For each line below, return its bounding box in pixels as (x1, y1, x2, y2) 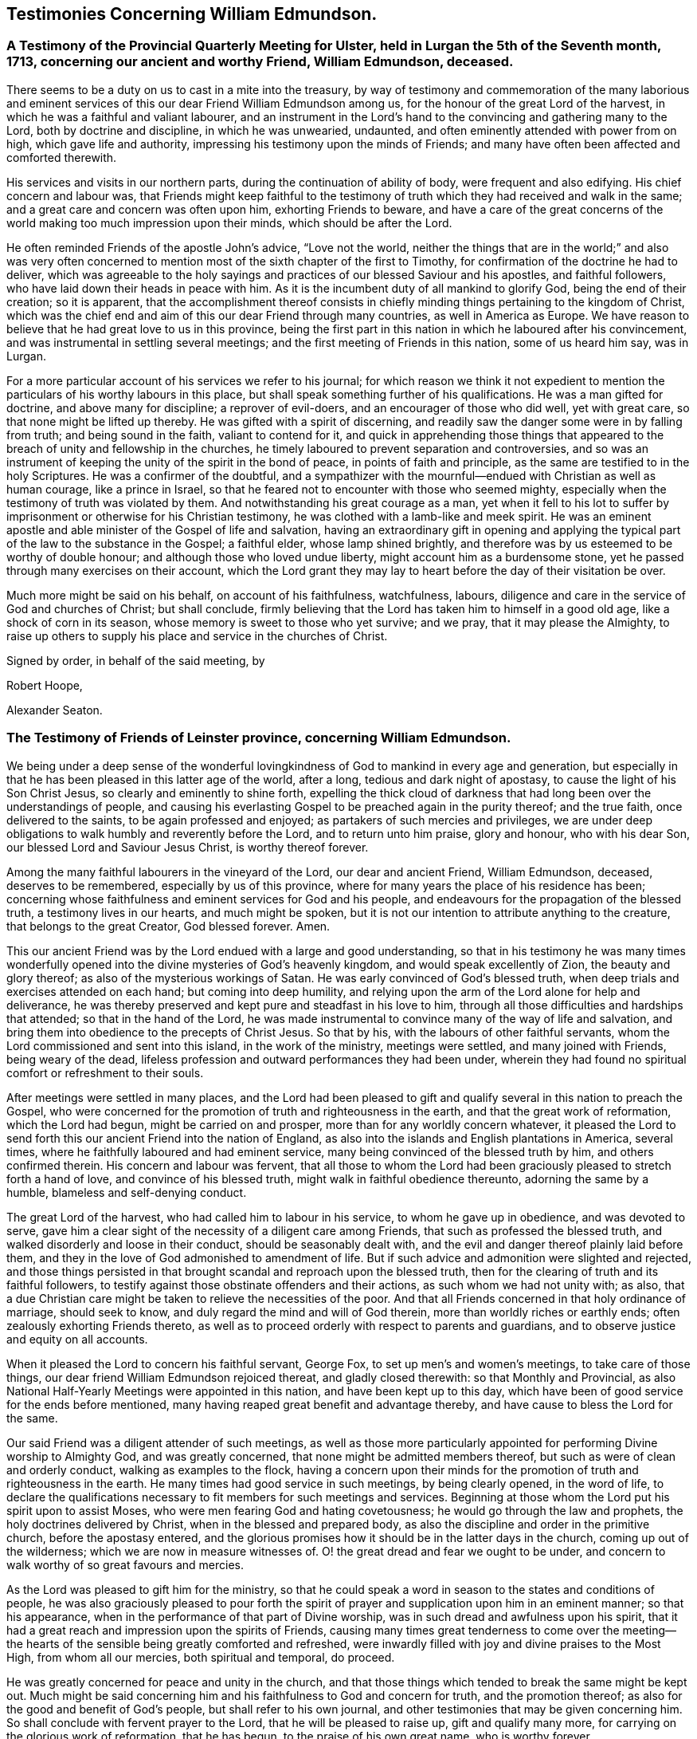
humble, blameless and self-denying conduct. (6, 1185, 247, 1199)
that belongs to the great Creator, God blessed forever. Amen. (6, 919, 331, 933)
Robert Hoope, (6, 678, 83, 692)
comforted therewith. (6, 150, 117, 164)
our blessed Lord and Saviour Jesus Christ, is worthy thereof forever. (6, 840, 369, 854)
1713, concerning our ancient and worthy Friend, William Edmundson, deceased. (6, 53, 514, 70)
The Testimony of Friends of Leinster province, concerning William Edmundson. (6, 730, 511, 746)
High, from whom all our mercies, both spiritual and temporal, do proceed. (6, 1650, 395, 1664)
